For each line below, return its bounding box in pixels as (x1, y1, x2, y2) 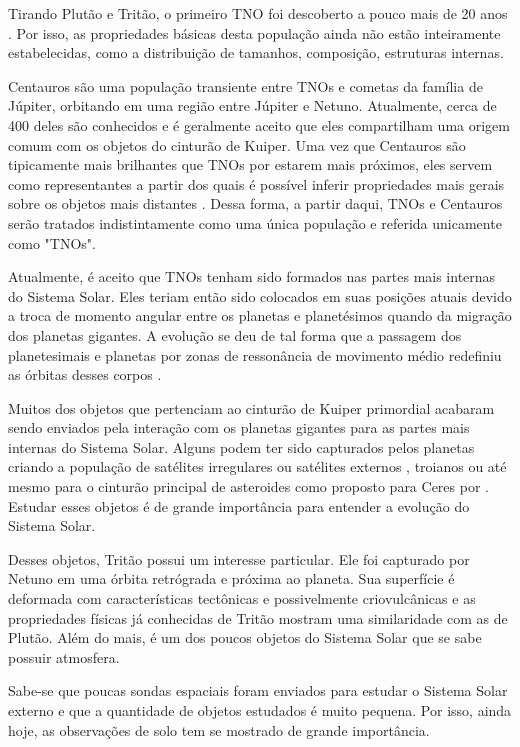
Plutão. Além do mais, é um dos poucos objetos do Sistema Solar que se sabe (8, 627, 482, 648)
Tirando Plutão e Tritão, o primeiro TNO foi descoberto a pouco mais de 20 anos (8, 3, 508, 23)
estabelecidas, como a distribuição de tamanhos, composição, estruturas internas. (8, 42, 504, 63)
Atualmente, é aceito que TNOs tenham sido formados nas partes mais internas (8, 266, 496, 287)
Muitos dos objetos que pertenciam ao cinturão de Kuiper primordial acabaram (8, 397, 495, 418)
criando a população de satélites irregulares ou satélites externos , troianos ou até (8, 456, 507, 477)
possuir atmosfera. (8, 646, 120, 667)
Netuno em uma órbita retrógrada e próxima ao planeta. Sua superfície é (8, 568, 455, 589)
